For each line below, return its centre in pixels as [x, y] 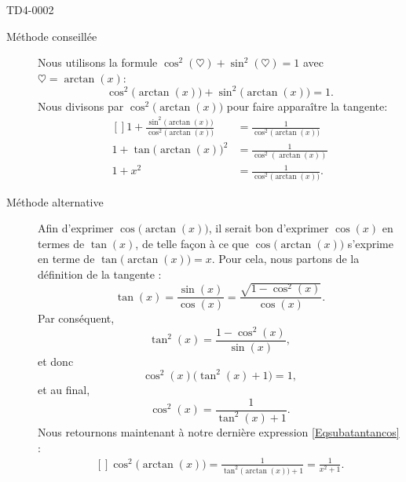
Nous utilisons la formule [98, 62]
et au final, [64, 389]
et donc [56, 361]
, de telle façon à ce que [192, 243]
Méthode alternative [55, 201]
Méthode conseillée [52, 36]
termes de [61, 243]
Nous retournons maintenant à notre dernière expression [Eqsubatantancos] [219, 431]
